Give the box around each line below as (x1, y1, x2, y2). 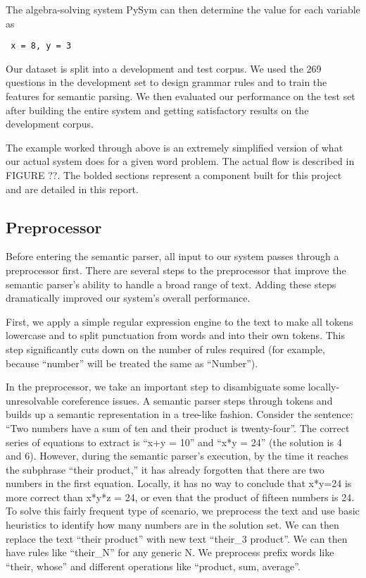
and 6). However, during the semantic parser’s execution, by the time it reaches (6, 448, 348, 463)
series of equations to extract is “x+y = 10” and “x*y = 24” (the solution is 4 (6, 434, 342, 449)
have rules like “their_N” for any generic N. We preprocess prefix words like (6, 545, 334, 560)
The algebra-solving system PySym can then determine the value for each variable (6, 2, 360, 16)
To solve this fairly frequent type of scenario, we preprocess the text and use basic (6, 503, 360, 518)
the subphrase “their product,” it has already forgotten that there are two (6, 462, 324, 476)
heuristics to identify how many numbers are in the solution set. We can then (6, 517, 339, 532)
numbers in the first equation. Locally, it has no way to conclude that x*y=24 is (6, 476, 352, 491)
